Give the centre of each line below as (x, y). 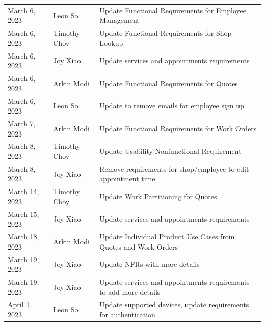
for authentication (127, 315)
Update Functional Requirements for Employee (173, 10)
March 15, (23, 214)
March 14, (23, 191)
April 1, (20, 304)
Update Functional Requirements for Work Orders (178, 128)
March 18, (23, 237)
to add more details (130, 292)
